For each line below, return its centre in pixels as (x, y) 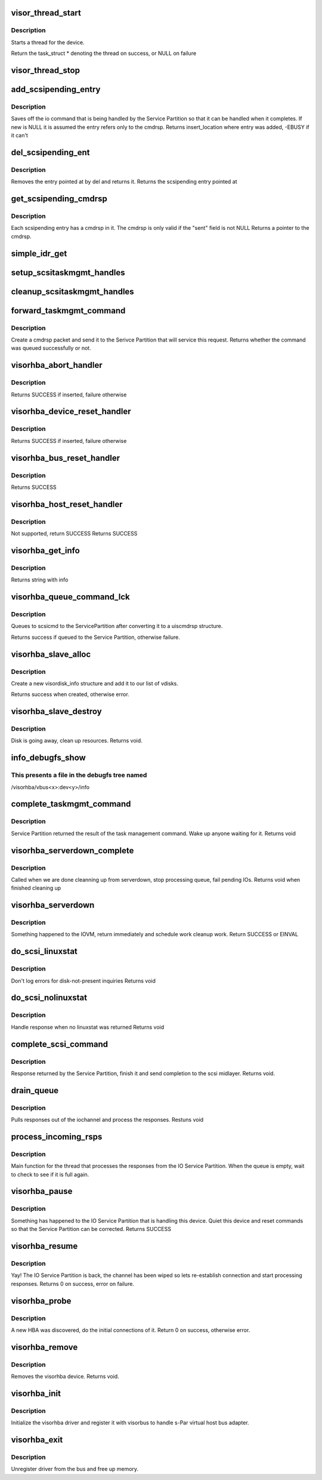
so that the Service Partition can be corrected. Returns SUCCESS (91, 1229)
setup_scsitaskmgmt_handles (68, 273)
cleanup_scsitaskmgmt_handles (72, 292)
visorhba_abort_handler (57, 365)
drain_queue (35, 1090)
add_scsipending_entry (56, 89)
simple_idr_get (39, 253)
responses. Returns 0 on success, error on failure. (72, 1284)
